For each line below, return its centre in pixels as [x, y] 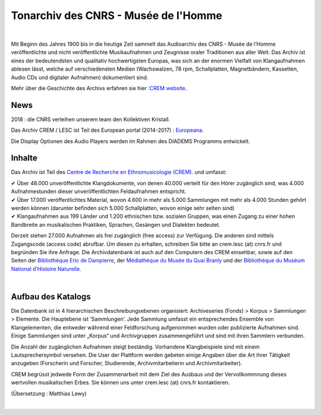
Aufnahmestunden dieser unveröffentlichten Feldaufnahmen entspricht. [99, 191]
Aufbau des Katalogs [51, 297]
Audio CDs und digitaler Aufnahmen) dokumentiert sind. [80, 77]
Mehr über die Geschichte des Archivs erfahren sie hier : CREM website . [99, 88]
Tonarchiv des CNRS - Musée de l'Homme [117, 15]
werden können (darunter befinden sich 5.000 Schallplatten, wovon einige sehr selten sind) [123, 208]
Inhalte [24, 158]
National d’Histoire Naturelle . [46, 269]
